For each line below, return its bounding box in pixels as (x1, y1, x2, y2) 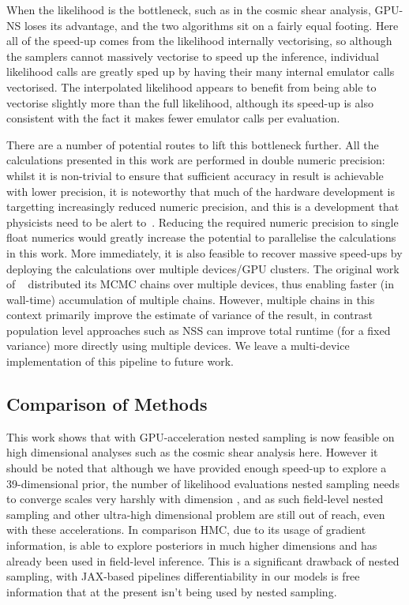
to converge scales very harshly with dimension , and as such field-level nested (6, 490, 384, 507)
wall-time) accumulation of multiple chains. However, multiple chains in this (6, 291, 375, 307)
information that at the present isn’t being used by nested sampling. (6, 583, 337, 599)
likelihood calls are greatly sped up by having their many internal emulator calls (6, 63, 395, 80)
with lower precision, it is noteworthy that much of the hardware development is (6, 182, 395, 199)
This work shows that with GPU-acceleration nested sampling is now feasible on (6, 428, 395, 445)
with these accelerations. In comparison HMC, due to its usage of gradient (6, 521, 366, 538)
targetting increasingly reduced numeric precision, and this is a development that (6, 198, 400, 215)
